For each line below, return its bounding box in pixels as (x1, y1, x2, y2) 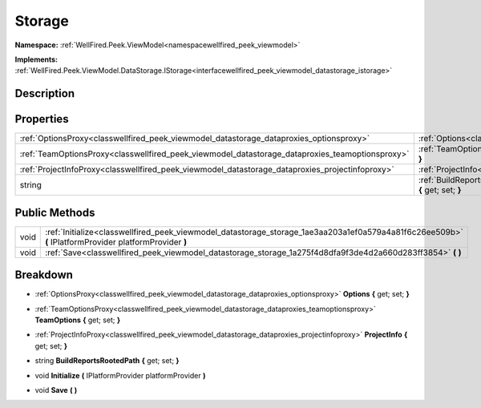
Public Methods (14, 205, 95, 220)
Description (14, 87, 75, 100)
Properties (14, 112, 69, 126)
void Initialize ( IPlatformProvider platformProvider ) (34, 370, 206, 380)
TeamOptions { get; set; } (34, 315, 121, 325)
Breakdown (14, 269, 74, 282)
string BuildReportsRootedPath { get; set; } (34, 356, 180, 366)
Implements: (14, 55, 59, 64)
